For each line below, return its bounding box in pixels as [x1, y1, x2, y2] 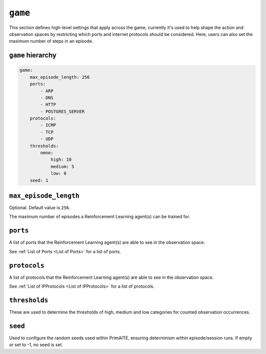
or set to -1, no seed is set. [9, 342, 64, 348]
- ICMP [40, 122, 56, 128]
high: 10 [50, 157, 72, 162]
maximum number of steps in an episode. [9, 38, 94, 44]
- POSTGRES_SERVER [40, 109, 85, 114]
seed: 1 [30, 177, 49, 183]
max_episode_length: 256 [30, 74, 90, 80]
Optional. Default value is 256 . [9, 205, 71, 211]
